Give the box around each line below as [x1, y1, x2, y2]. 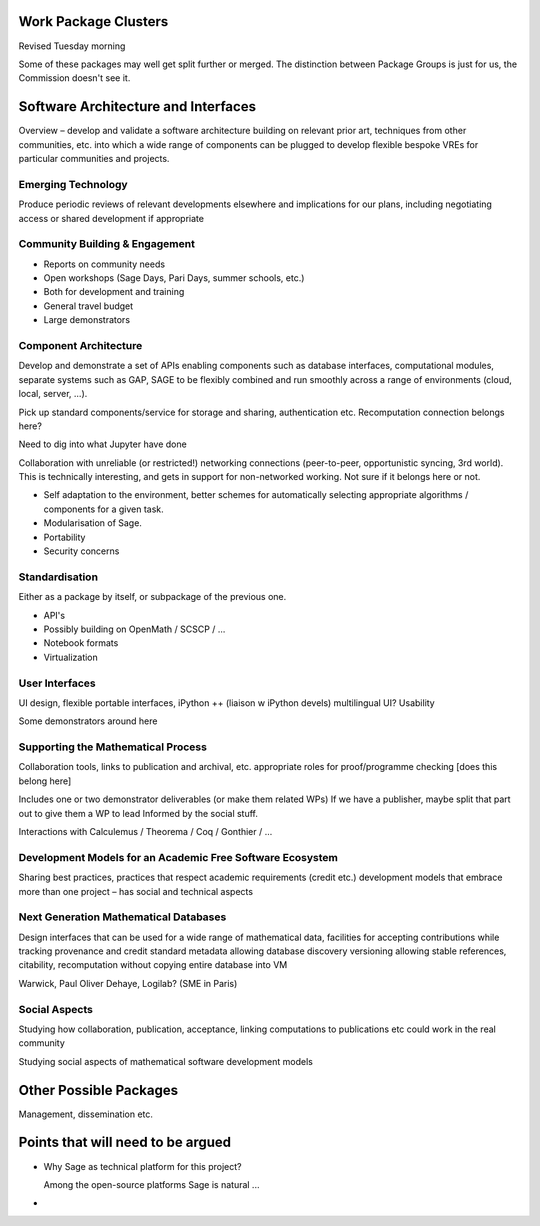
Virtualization [43, 651, 99, 663]
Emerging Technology [18, 177, 129, 191]
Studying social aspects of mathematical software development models [18, 1055, 314, 1067]
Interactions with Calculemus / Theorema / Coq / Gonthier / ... [18, 825, 273, 837]
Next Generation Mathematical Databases [18, 910, 227, 924]
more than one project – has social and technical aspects [18, 885, 254, 897]
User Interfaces [18, 676, 96, 690]
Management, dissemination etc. [18, 1108, 154, 1120]
